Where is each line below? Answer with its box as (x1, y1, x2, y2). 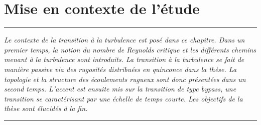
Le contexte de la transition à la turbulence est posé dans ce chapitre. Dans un (4, 34, 245, 45)
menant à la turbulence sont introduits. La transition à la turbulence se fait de (4, 54, 244, 64)
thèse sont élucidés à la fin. (4, 103, 88, 113)
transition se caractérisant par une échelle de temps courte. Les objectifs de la (4, 93, 243, 103)
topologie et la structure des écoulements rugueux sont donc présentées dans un (4, 73, 246, 84)
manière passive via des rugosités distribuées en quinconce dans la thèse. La (4, 63, 237, 74)
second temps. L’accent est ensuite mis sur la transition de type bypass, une (4, 83, 236, 94)
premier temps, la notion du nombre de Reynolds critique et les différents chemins (4, 44, 256, 54)
